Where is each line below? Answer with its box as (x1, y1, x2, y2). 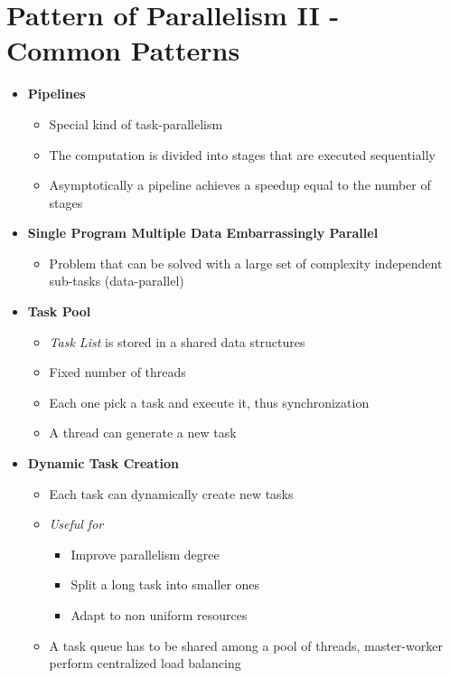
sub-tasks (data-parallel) (49, 271, 184, 290)
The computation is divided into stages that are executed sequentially (49, 145, 436, 164)
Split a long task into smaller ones (70, 575, 260, 594)
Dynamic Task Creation (27, 454, 179, 473)
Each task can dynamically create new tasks (49, 484, 294, 503)
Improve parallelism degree (70, 544, 220, 563)
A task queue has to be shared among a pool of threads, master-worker (49, 636, 443, 654)
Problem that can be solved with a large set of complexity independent (49, 253, 443, 272)
